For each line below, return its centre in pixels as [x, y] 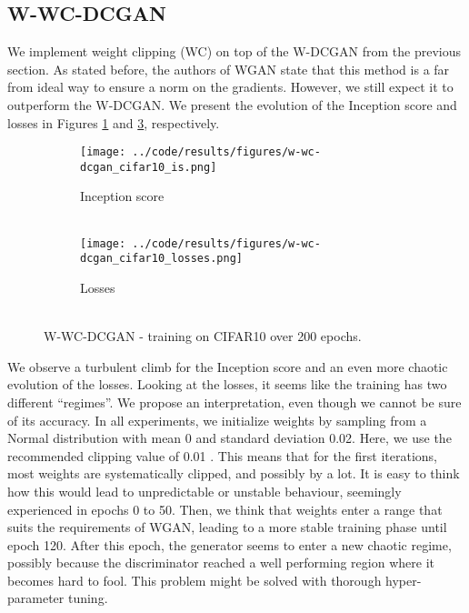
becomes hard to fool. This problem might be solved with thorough [195, 580]
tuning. [88, 598]
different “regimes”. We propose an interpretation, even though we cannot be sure [234, 402]
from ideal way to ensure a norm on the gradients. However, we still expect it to [230, 87]
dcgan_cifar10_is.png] [149, 167]
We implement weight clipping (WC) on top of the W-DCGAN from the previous [234, 51]
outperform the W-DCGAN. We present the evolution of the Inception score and [232, 104]
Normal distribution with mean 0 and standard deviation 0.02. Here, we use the [230, 438]
